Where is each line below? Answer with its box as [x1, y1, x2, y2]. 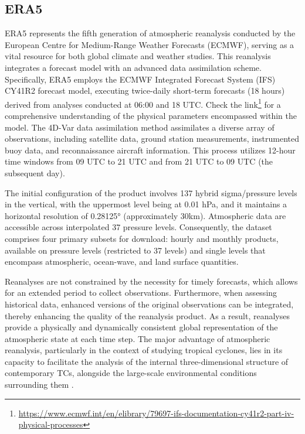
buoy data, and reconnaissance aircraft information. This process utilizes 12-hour [5, 143, 296, 156]
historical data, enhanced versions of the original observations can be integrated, [5, 298, 294, 310]
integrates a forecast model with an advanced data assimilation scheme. [5, 61, 262, 73]
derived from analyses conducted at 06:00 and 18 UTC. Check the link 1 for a [5, 96, 281, 110]
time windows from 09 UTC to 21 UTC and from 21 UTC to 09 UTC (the [5, 155, 273, 168]
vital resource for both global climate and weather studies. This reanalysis [5, 50, 271, 62]
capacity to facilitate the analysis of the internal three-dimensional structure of [5, 355, 289, 367]
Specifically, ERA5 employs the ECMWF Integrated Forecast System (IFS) [5, 73, 276, 85]
